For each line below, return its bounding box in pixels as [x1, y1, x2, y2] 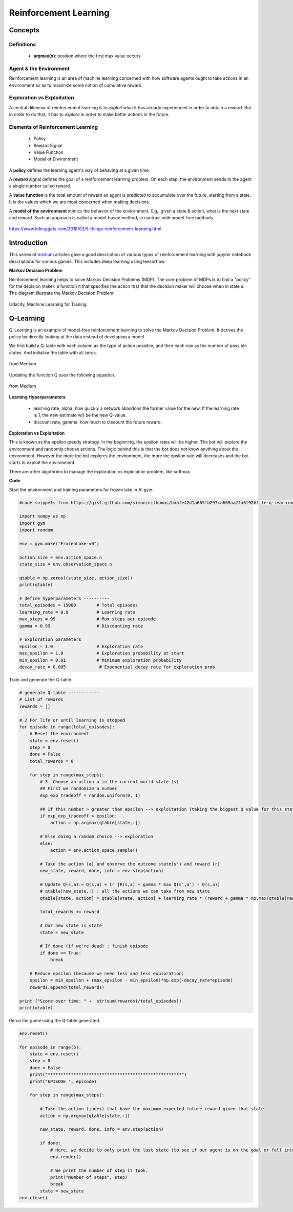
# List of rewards [19, 697, 63, 702]
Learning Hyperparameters [9, 394, 66, 400]
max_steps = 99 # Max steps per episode [19, 616, 156, 622]
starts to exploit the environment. [9, 460, 76, 466]
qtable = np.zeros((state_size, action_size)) [19, 575, 133, 581]
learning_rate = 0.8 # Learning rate [19, 609, 135, 615]
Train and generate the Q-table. [9, 676, 73, 682]
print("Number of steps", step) [50, 1175, 128, 1180]
